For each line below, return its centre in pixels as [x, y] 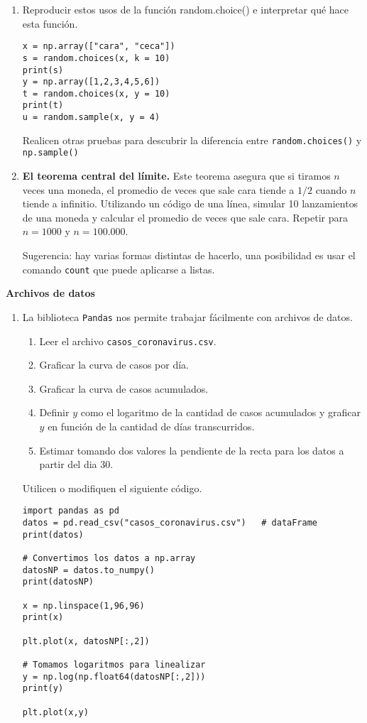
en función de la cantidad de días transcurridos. [151, 426]
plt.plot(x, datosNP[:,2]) [86, 641]
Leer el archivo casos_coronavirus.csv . [128, 341]
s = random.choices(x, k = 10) [96, 58]
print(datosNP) [58, 582]
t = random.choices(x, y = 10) [96, 93]
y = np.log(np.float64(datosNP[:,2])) [114, 676]
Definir [54, 412]
